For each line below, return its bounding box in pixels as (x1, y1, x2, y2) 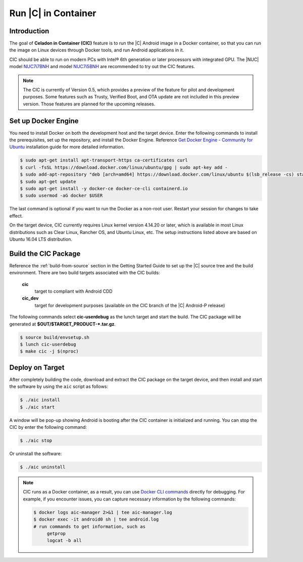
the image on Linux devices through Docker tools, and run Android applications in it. (9, 47, 184, 53)
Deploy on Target (9, 363, 65, 372)
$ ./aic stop (20, 438, 53, 443)
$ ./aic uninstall (20, 464, 66, 470)
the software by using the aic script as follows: (9, 383, 109, 389)
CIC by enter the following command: (9, 424, 87, 430)
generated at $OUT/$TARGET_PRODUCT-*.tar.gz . (9, 321, 116, 327)
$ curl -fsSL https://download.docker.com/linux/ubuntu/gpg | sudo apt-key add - (20, 164, 228, 170)
